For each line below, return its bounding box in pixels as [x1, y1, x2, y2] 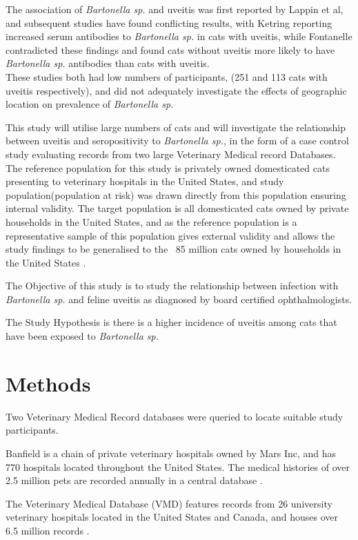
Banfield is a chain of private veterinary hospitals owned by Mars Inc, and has [6, 445, 337, 460]
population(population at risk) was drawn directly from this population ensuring [6, 187, 346, 202]
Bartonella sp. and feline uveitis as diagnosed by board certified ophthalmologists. [6, 291, 352, 306]
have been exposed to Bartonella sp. [6, 329, 159, 343]
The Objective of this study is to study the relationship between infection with [6, 278, 339, 293]
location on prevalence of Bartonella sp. [6, 97, 174, 111]
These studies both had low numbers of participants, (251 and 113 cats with [6, 69, 328, 84]
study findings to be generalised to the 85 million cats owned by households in [6, 242, 341, 256]
